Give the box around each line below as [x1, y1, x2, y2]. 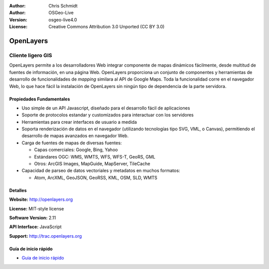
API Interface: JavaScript [9, 224, 62, 230]
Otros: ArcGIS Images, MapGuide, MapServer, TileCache [34, 161, 150, 167]
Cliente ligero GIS [9, 52, 52, 59]
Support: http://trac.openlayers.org [9, 233, 82, 239]
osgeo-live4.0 [48, 16, 77, 22]
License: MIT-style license [9, 205, 64, 211]
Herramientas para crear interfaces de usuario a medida [21, 119, 137, 125]
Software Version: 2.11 [9, 214, 56, 221]
